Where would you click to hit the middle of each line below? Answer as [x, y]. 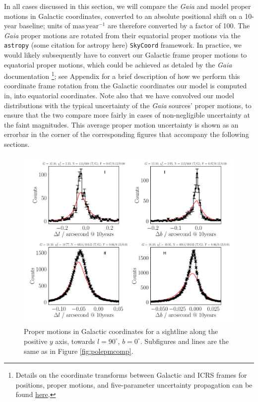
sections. [17, 144]
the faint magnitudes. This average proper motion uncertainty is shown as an [121, 124]
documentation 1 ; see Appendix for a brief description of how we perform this [122, 75]
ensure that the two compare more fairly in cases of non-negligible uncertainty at [127, 115]
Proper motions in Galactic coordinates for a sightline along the [121, 331]
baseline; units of [45, 26]
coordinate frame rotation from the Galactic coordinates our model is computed [126, 86]
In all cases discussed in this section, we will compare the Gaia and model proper [128, 6]
